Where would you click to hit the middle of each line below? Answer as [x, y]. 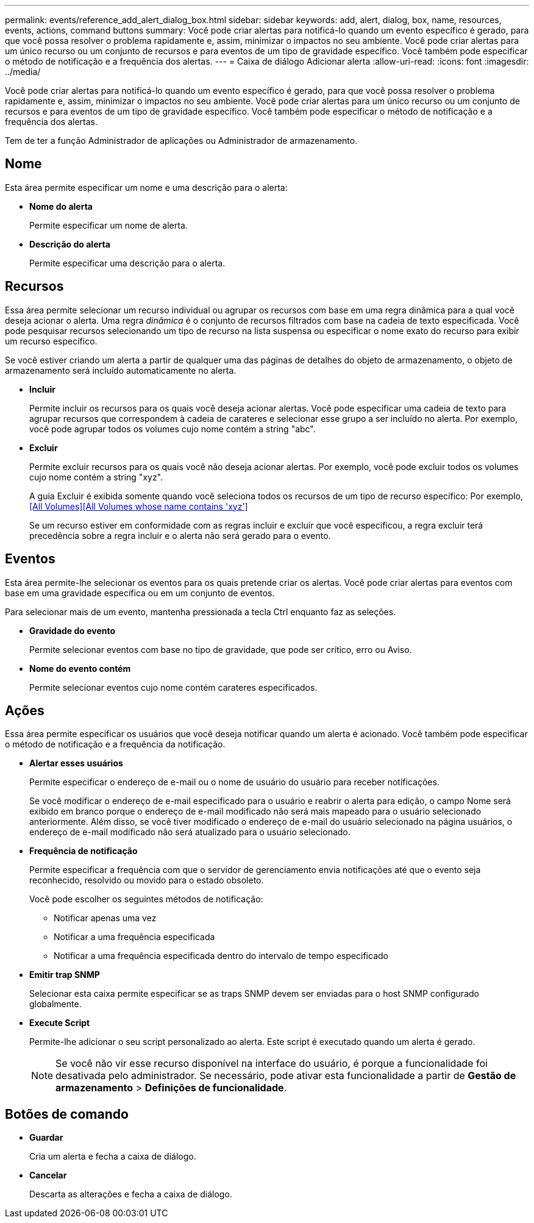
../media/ [23, 72]
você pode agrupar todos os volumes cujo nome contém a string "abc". [173, 429]
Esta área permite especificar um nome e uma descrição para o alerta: [146, 187]
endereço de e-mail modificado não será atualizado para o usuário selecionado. [190, 832]
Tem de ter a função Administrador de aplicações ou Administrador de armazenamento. [181, 141]
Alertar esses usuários [76, 763]
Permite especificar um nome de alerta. [109, 225]
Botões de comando [67, 1114]
